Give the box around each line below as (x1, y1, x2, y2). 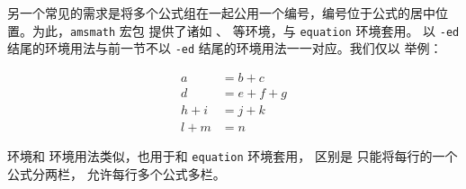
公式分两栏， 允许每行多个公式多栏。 (7, 164, 226, 183)
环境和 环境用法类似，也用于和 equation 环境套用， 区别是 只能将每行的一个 (7, 147, 458, 166)
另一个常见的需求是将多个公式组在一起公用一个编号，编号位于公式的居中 (7, 4, 435, 22)
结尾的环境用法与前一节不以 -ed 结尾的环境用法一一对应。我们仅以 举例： (7, 39, 443, 58)
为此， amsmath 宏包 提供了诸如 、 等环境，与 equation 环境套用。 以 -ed (31, 21, 460, 40)
